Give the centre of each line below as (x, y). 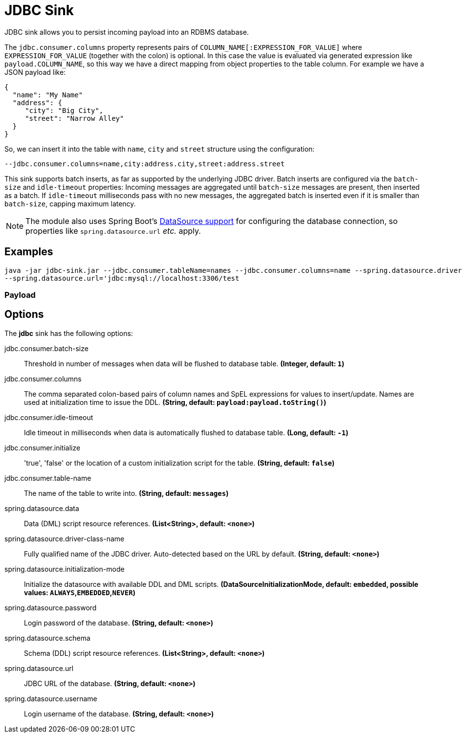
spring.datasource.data (42, 508)
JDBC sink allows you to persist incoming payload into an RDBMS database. (127, 32)
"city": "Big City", (64, 110)
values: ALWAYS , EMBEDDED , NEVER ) (80, 592)
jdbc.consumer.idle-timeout (49, 417)
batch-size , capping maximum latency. (70, 203)
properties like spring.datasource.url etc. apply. (113, 231)
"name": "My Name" (48, 95)
